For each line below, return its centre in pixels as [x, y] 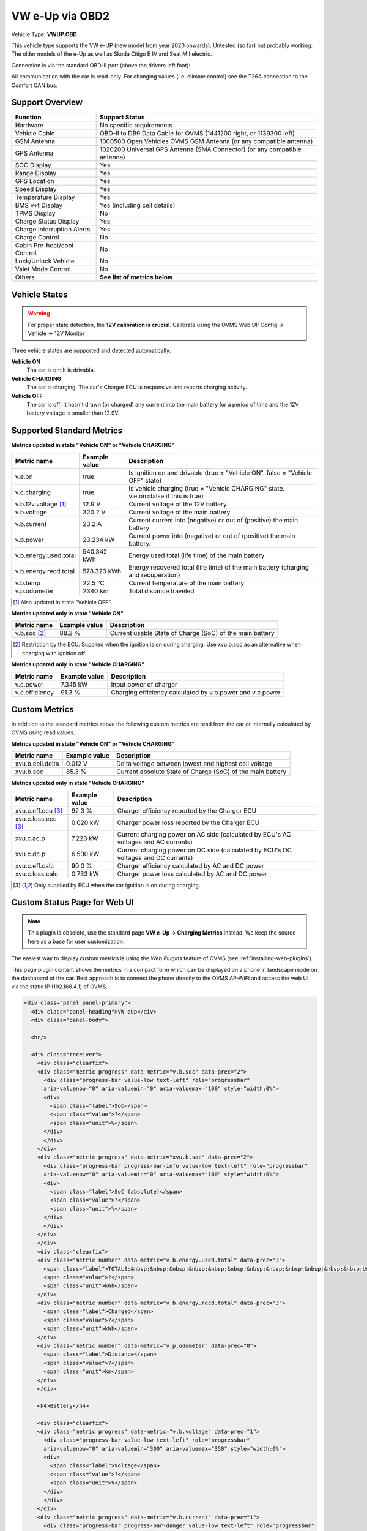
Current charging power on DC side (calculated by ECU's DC [205, 850]
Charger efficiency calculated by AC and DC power [191, 865]
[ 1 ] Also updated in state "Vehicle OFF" [62, 602]
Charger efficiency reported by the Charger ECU [187, 810]
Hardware [29, 126]
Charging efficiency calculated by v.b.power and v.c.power [196, 692]
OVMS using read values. [43, 732]
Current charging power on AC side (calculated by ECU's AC [204, 834]
